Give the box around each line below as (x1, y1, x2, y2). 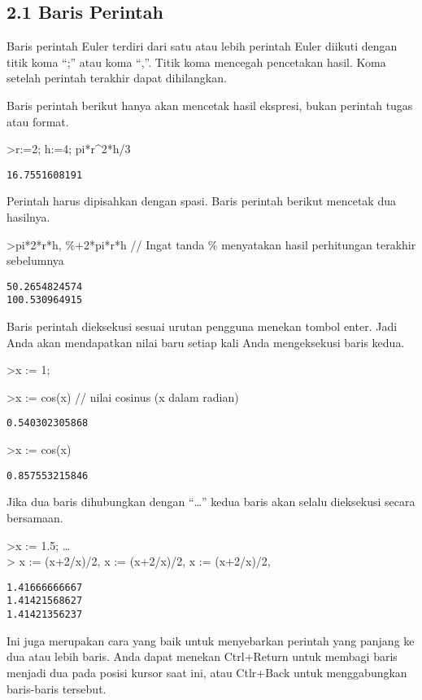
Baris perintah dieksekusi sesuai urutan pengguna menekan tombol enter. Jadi (7, 318, 398, 335)
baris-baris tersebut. (7, 680, 107, 697)
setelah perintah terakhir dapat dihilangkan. (7, 69, 227, 86)
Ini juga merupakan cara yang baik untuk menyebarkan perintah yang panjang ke (7, 632, 415, 649)
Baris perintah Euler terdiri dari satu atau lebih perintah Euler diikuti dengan (7, 37, 398, 55)
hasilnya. (7, 209, 50, 226)
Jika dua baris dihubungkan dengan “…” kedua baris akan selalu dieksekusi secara (7, 493, 415, 510)
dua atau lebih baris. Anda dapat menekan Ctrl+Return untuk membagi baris (7, 648, 398, 665)
